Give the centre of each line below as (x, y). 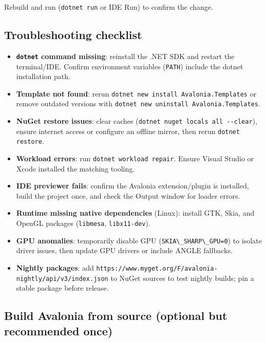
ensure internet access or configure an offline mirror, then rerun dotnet (128, 131)
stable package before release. (62, 288)
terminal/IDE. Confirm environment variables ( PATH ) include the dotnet (130, 66)
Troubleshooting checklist (73, 35)
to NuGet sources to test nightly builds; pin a (182, 278)
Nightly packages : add (55, 267)
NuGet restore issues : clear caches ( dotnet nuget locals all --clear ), (137, 121)
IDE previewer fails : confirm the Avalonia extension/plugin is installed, (132, 186)
